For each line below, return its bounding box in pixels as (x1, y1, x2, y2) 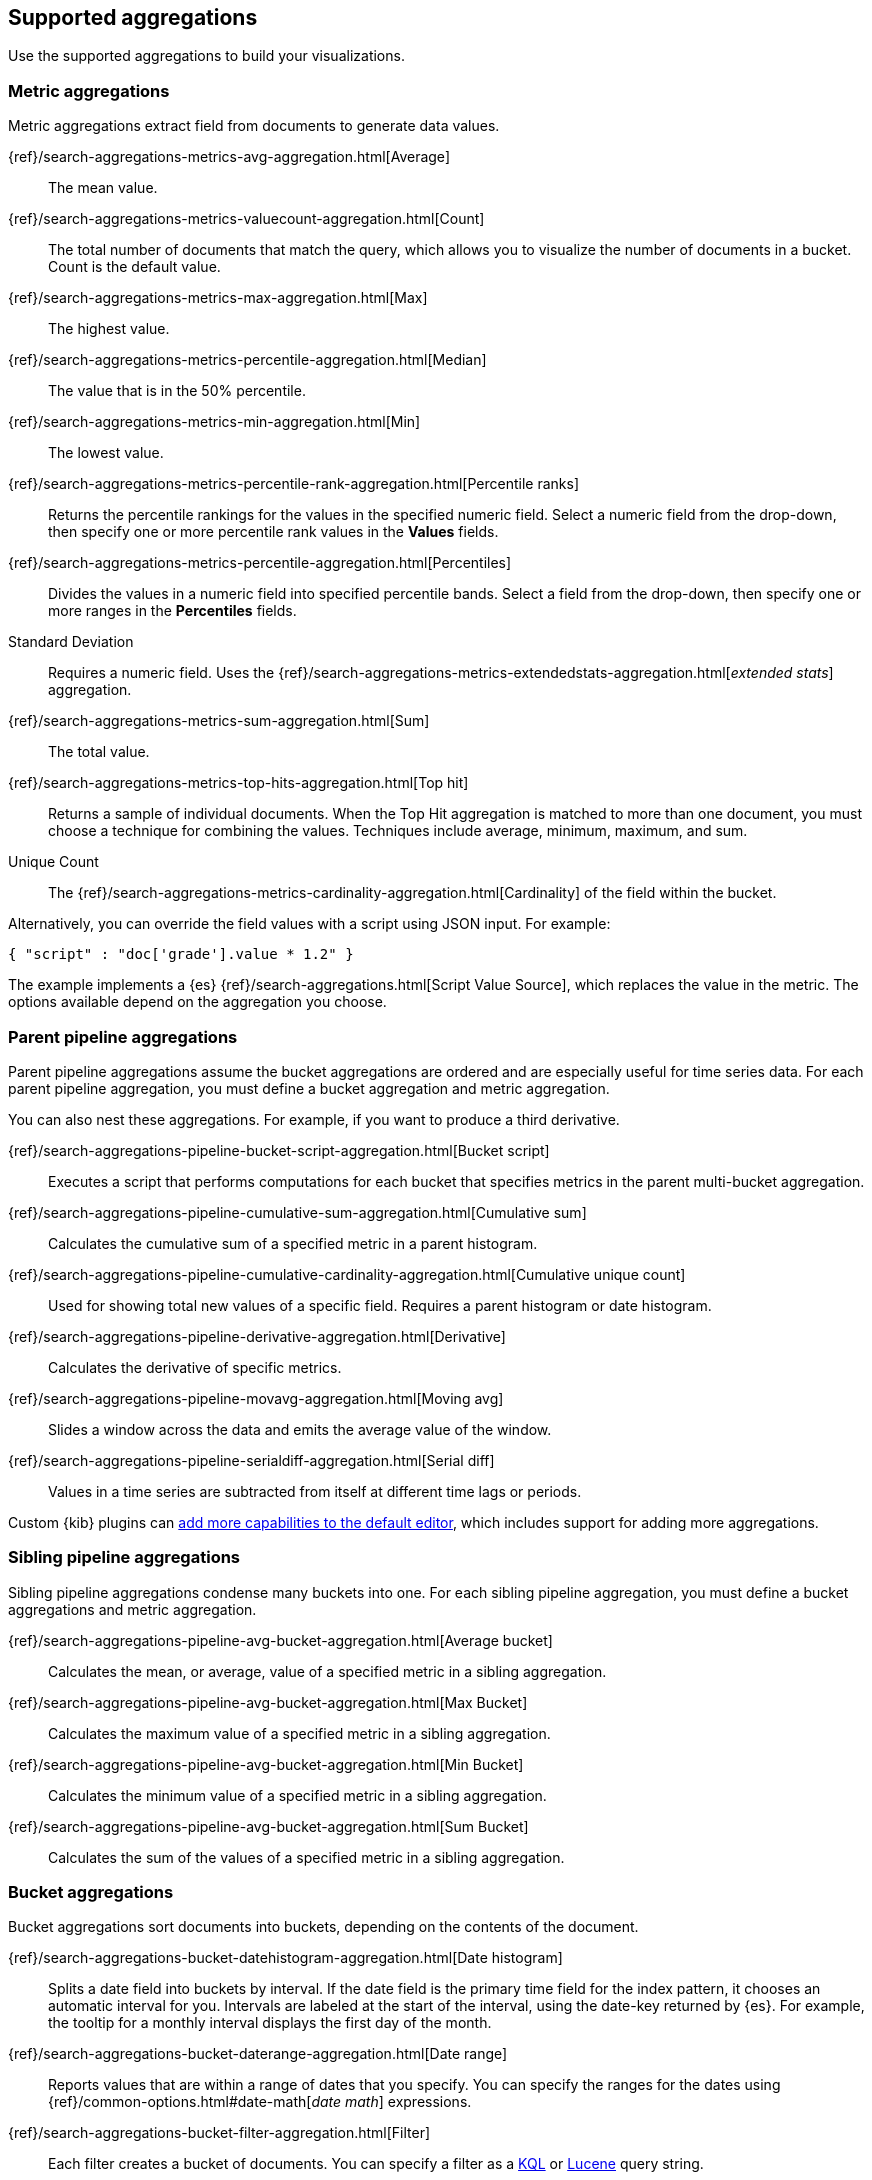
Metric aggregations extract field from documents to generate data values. (8, 117, 500, 135)
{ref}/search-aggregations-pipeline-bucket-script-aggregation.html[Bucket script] (8, 1141, 550, 1159)
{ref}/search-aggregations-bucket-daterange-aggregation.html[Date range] (8, 2045, 508, 2063)
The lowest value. (48, 444, 164, 462)
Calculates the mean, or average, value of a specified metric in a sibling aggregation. (48, 1662, 607, 1680)
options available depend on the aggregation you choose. (8, 993, 387, 1011)
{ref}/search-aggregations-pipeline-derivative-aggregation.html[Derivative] (8, 1327, 506, 1345)
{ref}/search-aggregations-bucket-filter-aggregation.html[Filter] (8, 2124, 431, 2142)
